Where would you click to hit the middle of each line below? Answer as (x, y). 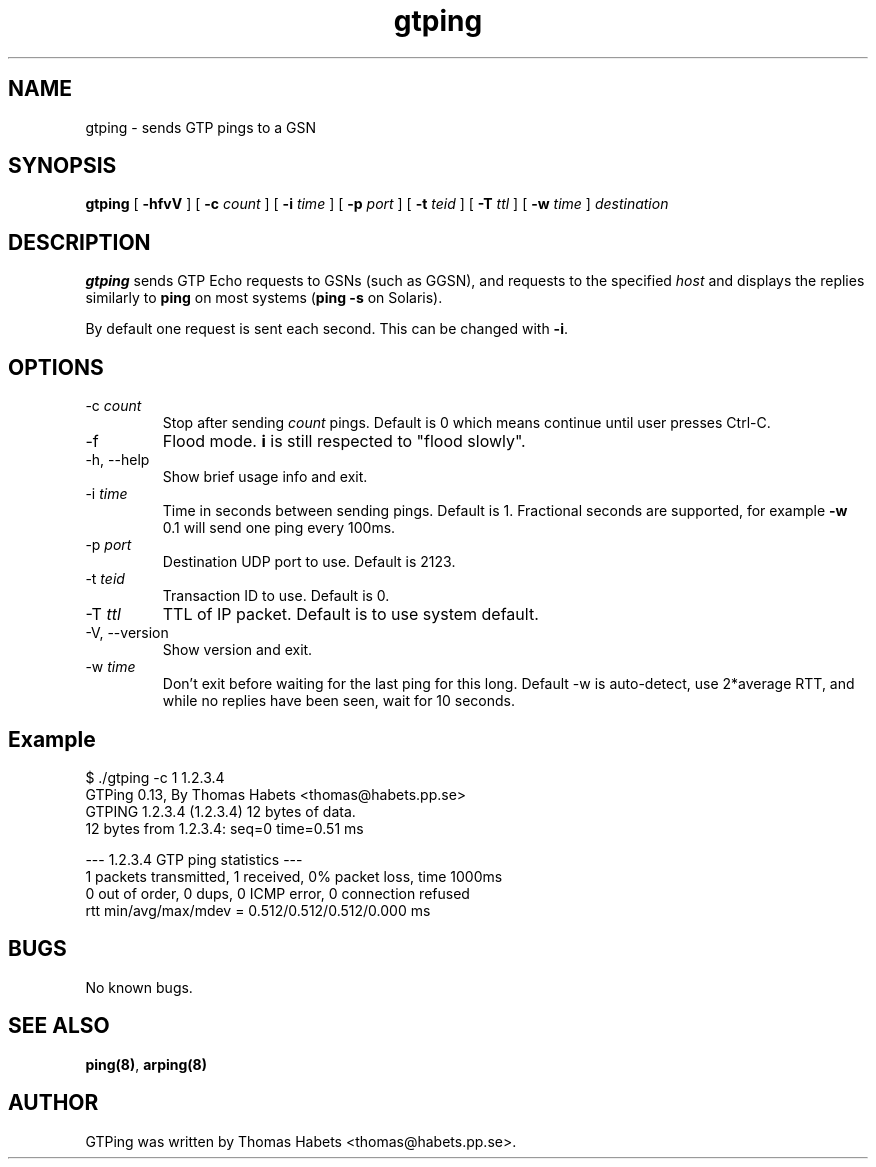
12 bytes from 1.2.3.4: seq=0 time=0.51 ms (224, 828)
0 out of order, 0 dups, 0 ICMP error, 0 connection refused (277, 893)
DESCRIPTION (79, 242)
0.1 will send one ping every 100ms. (279, 528)
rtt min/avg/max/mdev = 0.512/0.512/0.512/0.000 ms (258, 910)
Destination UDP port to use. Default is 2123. (309, 562)
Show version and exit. (237, 650)
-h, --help (117, 460)
